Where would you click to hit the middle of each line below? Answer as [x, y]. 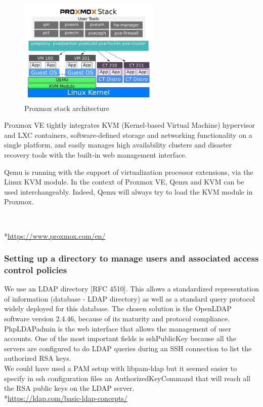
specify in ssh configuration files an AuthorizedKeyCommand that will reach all [127, 378]
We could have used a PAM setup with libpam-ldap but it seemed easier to [121, 368]
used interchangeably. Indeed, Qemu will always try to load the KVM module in [128, 191]
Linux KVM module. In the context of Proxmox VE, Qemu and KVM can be [124, 182]
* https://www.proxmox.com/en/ [55, 235]
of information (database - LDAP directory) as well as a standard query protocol [129, 298]
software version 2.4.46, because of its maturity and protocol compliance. [117, 319]
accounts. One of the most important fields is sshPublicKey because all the [120, 338]
